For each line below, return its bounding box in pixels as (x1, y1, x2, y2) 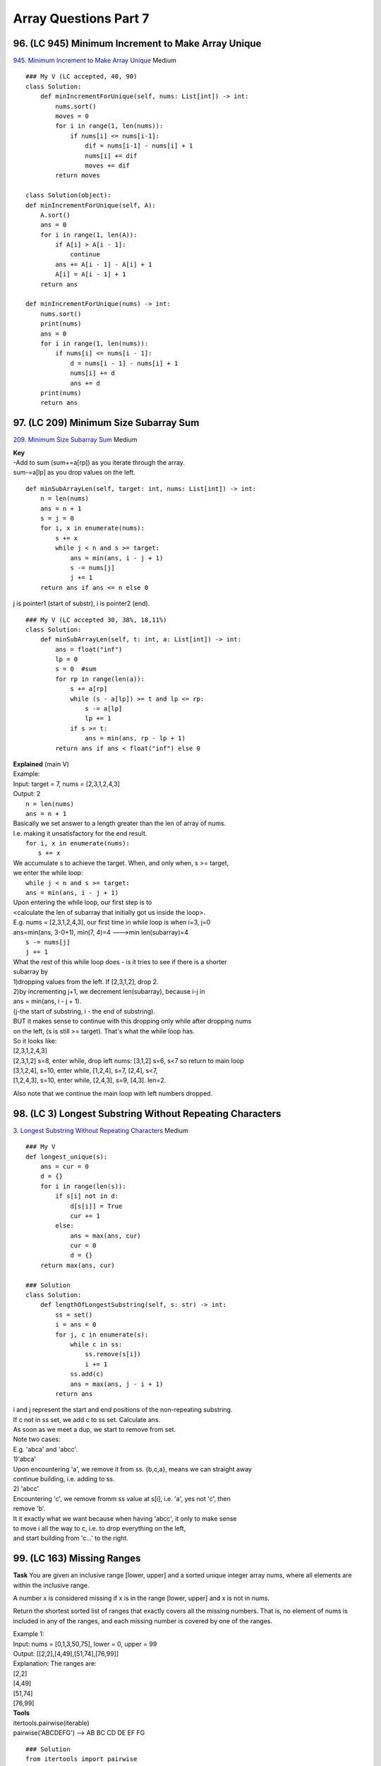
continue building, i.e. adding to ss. (13, 1475, 116, 1483)
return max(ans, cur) (40, 1261, 116, 1269)
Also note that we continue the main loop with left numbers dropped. (13, 1089, 213, 1098)
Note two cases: (13, 1435, 61, 1444)
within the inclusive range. (13, 1581, 90, 1589)
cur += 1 (70, 1211, 100, 1220)
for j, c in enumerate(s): (55, 1330, 149, 1339)
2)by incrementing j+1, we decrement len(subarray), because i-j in (13, 987, 205, 995)
